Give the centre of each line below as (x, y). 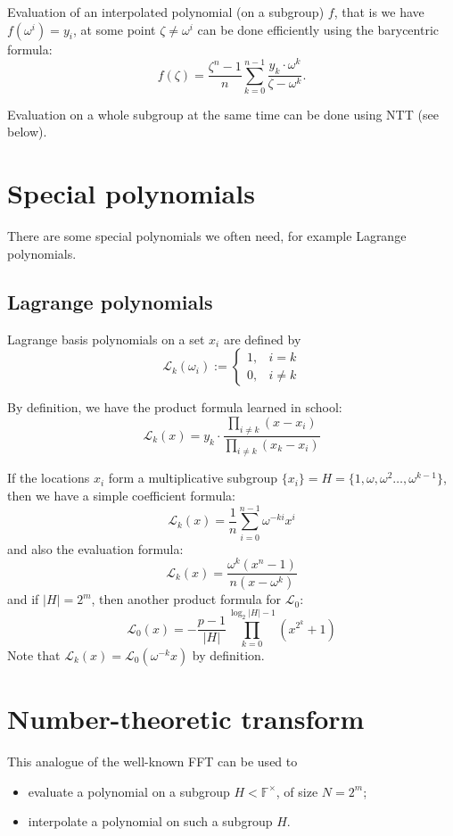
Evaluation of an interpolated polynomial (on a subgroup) (166, 12)
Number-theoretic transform (186, 719)
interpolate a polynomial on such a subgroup (150, 821)
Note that (34, 654)
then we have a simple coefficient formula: (121, 495)
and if (23, 599)
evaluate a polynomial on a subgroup (129, 791)
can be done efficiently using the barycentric (318, 29)
